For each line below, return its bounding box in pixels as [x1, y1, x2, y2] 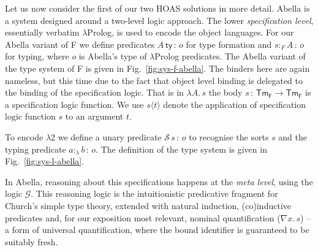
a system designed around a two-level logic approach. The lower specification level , [5, 13, 314, 26]
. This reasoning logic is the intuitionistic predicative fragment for [31, 187, 278, 200]
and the [278, 130, 308, 143]
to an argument [65, 110, 124, 123]
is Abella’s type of [78, 50, 147, 63]
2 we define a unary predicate [51, 130, 162, 143]
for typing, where [5, 50, 69, 63]
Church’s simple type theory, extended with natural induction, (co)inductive [5, 199, 291, 212]
